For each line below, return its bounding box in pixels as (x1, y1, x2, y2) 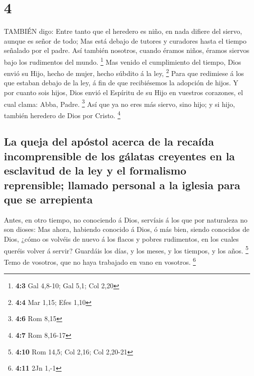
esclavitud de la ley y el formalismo (4, 163, 187, 178)
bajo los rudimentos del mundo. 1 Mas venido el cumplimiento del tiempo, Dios (4, 55, 241, 67)
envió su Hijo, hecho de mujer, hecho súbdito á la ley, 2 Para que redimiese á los (4, 67, 244, 78)
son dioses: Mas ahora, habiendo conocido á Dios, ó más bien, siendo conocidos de (4, 224, 250, 234)
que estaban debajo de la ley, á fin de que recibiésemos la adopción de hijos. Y (4, 77, 238, 88)
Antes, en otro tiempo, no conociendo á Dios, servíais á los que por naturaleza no (4, 214, 248, 225)
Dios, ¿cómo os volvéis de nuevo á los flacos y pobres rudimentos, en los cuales (4, 234, 239, 244)
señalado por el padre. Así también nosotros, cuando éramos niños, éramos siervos (4, 45, 250, 55)
